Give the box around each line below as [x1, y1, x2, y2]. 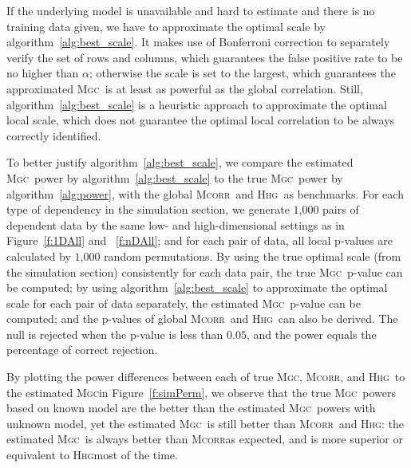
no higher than [6, 65, 79, 81]
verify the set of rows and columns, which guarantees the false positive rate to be [6, 49, 403, 65]
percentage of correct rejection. [6, 341, 158, 358]
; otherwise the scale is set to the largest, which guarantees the [89, 65, 396, 81]
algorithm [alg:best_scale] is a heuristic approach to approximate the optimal [6, 96, 387, 112]
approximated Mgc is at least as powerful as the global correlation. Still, [6, 80, 363, 96]
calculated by [6, 247, 71, 264]
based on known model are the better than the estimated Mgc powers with [6, 399, 376, 416]
